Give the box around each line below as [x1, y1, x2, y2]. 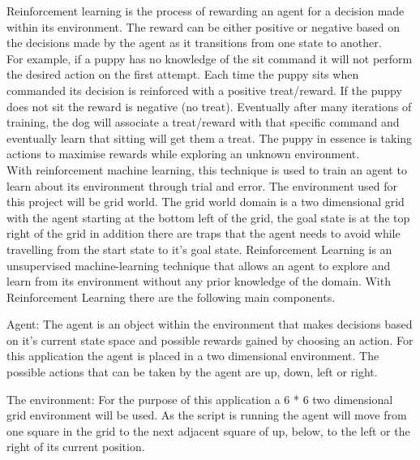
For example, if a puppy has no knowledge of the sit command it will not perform [6, 49, 413, 67]
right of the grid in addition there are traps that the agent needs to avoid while [6, 225, 401, 242]
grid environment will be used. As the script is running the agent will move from [6, 406, 407, 423]
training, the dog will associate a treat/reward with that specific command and [6, 114, 400, 131]
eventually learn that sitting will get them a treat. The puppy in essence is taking [6, 129, 413, 146]
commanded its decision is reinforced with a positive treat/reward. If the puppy [6, 81, 402, 98]
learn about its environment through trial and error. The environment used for [6, 177, 398, 194]
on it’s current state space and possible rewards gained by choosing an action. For [6, 331, 414, 348]
